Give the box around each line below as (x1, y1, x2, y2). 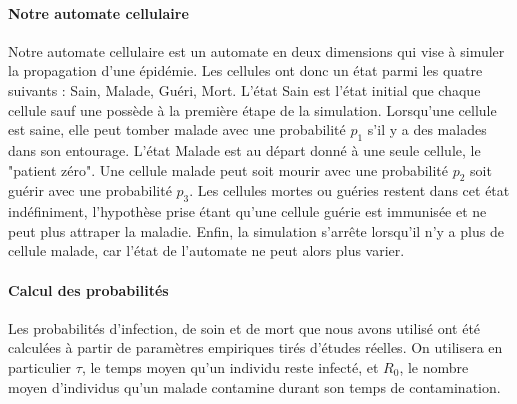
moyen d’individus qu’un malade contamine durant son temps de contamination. (8, 376, 501, 397)
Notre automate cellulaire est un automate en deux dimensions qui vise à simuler (8, 40, 505, 61)
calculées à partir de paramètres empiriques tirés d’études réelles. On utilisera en (8, 337, 503, 358)
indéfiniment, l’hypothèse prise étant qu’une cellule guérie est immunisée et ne (8, 201, 487, 222)
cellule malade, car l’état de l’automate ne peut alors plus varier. (8, 240, 405, 261)
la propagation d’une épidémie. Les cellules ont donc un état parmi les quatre (8, 60, 483, 81)
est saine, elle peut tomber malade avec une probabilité (8, 119, 346, 140)
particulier (8, 356, 72, 377)
